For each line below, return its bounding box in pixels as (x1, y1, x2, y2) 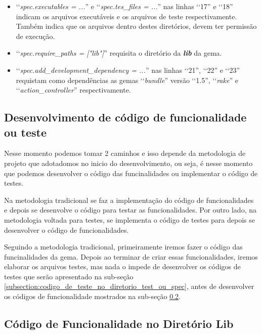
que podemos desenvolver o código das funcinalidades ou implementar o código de (4, 168, 258, 178)
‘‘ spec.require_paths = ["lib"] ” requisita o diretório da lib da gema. (16, 48, 222, 58)
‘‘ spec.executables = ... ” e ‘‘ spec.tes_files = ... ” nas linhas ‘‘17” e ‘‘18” (16, 1, 233, 11)
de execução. (16, 30, 55, 41)
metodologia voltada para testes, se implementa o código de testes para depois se (4, 214, 255, 225)
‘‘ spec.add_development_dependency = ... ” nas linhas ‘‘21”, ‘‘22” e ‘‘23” (16, 64, 240, 75)
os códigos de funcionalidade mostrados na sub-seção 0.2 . (4, 291, 181, 302)
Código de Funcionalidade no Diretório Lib (4, 316, 234, 331)
